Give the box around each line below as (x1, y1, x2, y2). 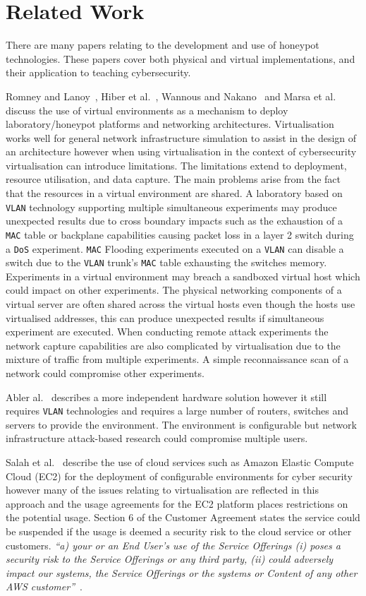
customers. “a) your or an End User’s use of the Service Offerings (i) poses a (6, 537, 341, 552)
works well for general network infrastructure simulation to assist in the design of (6, 130, 357, 145)
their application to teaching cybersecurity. (6, 65, 191, 80)
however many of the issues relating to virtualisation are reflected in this (6, 482, 319, 497)
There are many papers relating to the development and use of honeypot (6, 37, 319, 52)
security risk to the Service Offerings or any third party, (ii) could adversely (6, 552, 334, 566)
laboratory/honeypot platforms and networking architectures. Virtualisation (6, 117, 334, 131)
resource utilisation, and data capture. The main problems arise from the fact (6, 172, 341, 186)
